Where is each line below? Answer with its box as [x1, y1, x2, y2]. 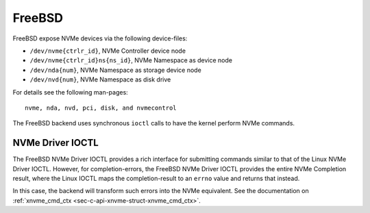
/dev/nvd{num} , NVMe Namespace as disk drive [29, 75, 171, 84]
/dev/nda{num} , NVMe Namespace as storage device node [29, 66, 201, 74]
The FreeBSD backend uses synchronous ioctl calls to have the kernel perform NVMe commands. [12, 119, 295, 127]
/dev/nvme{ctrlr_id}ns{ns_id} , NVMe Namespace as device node [29, 56, 233, 64]
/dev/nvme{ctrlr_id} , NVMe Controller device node [29, 47, 186, 55]
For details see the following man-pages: [12, 88, 128, 96]
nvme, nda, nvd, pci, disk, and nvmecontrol [25, 103, 177, 112]
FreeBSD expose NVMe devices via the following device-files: [12, 34, 188, 42]
